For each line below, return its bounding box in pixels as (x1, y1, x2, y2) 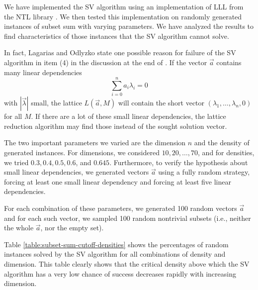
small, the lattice (31, 97, 82, 108)
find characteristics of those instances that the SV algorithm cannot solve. (4, 30, 229, 41)
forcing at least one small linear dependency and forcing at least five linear (4, 176, 231, 187)
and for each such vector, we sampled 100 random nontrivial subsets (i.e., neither (4, 212, 251, 223)
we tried (4, 157, 29, 167)
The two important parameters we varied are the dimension (4, 137, 186, 148)
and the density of (194, 137, 250, 148)
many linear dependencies (4, 67, 82, 77)
